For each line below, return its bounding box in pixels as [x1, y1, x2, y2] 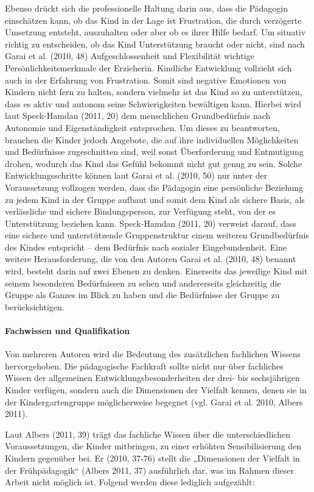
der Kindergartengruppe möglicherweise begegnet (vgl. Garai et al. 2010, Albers [5, 395, 303, 408]
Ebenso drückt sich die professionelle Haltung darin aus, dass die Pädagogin [5, 2, 288, 14]
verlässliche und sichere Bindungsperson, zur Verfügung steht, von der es [5, 205, 276, 218]
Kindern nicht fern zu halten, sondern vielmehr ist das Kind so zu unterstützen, [5, 85, 302, 98]
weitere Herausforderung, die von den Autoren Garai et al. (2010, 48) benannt [5, 252, 296, 265]
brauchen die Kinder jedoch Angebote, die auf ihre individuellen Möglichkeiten [5, 133, 299, 146]
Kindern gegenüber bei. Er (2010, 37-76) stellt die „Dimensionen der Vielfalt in [5, 451, 300, 464]
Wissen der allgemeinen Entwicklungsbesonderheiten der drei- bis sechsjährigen [5, 371, 300, 384]
